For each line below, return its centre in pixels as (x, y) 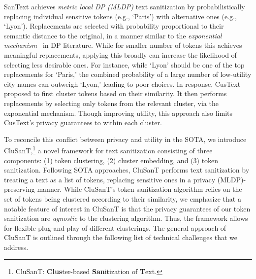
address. (16, 247)
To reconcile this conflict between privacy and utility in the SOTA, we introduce (125, 139)
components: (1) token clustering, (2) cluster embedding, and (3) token (111, 160)
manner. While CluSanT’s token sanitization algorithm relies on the (140, 189)
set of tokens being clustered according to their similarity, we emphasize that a (123, 198)
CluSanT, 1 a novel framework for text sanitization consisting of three (108, 150)
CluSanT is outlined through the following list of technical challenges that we (121, 237)
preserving (19, 189)
